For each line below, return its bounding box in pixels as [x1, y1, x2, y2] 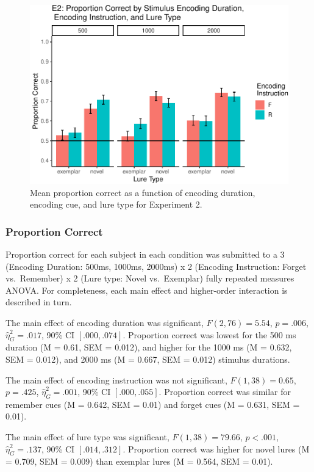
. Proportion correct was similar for [159, 385, 291, 398]
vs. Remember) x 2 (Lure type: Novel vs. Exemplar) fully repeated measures [5, 272, 294, 285]
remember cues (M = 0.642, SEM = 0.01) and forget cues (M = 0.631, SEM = [5, 398, 300, 410]
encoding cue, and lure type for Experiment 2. [30, 198, 202, 211]
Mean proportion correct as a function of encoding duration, [30, 186, 255, 198]
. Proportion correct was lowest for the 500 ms [123, 328, 296, 341]
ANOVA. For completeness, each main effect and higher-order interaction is [5, 283, 288, 296]
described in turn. [5, 296, 72, 308]
